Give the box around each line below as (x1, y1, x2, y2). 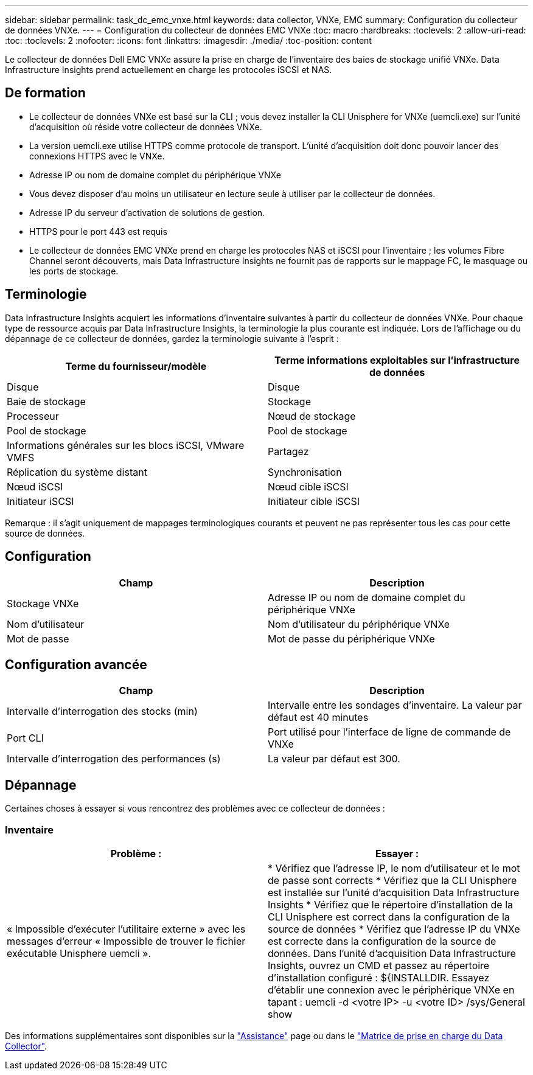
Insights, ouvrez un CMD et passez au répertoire (268, 959, 490, 972)
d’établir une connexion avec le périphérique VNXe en (268, 983, 515, 996)
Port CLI (7, 732, 44, 745)
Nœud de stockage (268, 409, 356, 422)
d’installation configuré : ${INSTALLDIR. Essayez (268, 971, 490, 984)
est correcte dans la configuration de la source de (268, 934, 496, 947)
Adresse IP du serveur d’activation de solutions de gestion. (29, 207, 265, 218)
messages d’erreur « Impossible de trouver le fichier (7, 934, 246, 947)
